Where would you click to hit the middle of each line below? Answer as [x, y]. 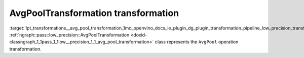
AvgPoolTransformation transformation [94, 13]
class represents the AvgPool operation [197, 42]
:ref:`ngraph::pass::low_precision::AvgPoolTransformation [69, 34]
